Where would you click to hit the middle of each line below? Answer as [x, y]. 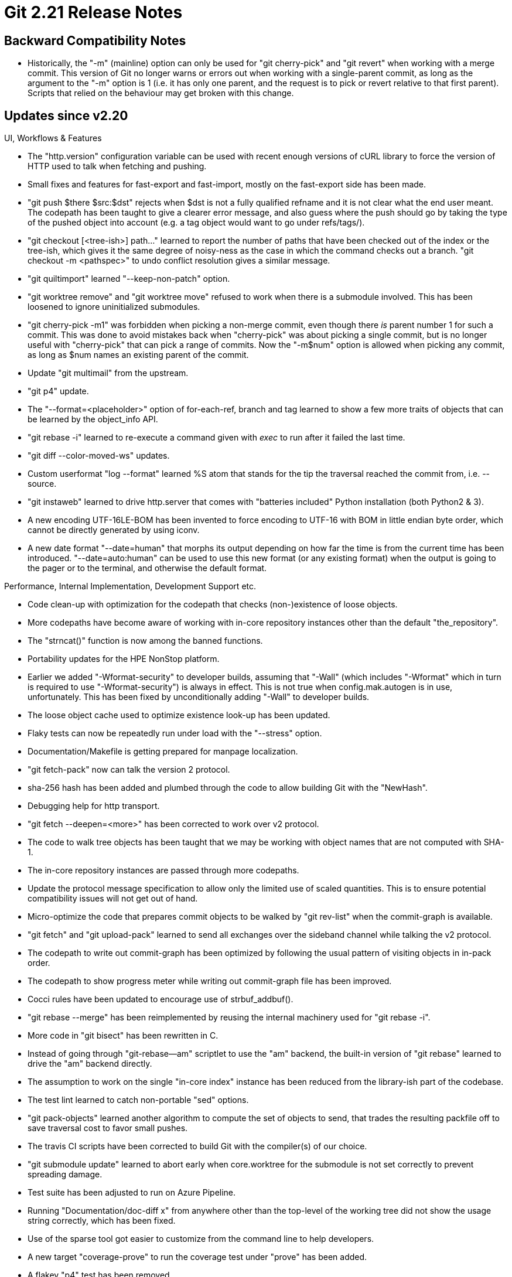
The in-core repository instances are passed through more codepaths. [163, 870]
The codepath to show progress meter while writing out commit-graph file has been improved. [210, 981]
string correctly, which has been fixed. [102, 1221]
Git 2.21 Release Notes [93, 12]
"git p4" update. [58, 391]
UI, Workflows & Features [53, 138]
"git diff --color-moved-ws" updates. [99, 456]
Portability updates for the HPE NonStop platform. [124, 659]
